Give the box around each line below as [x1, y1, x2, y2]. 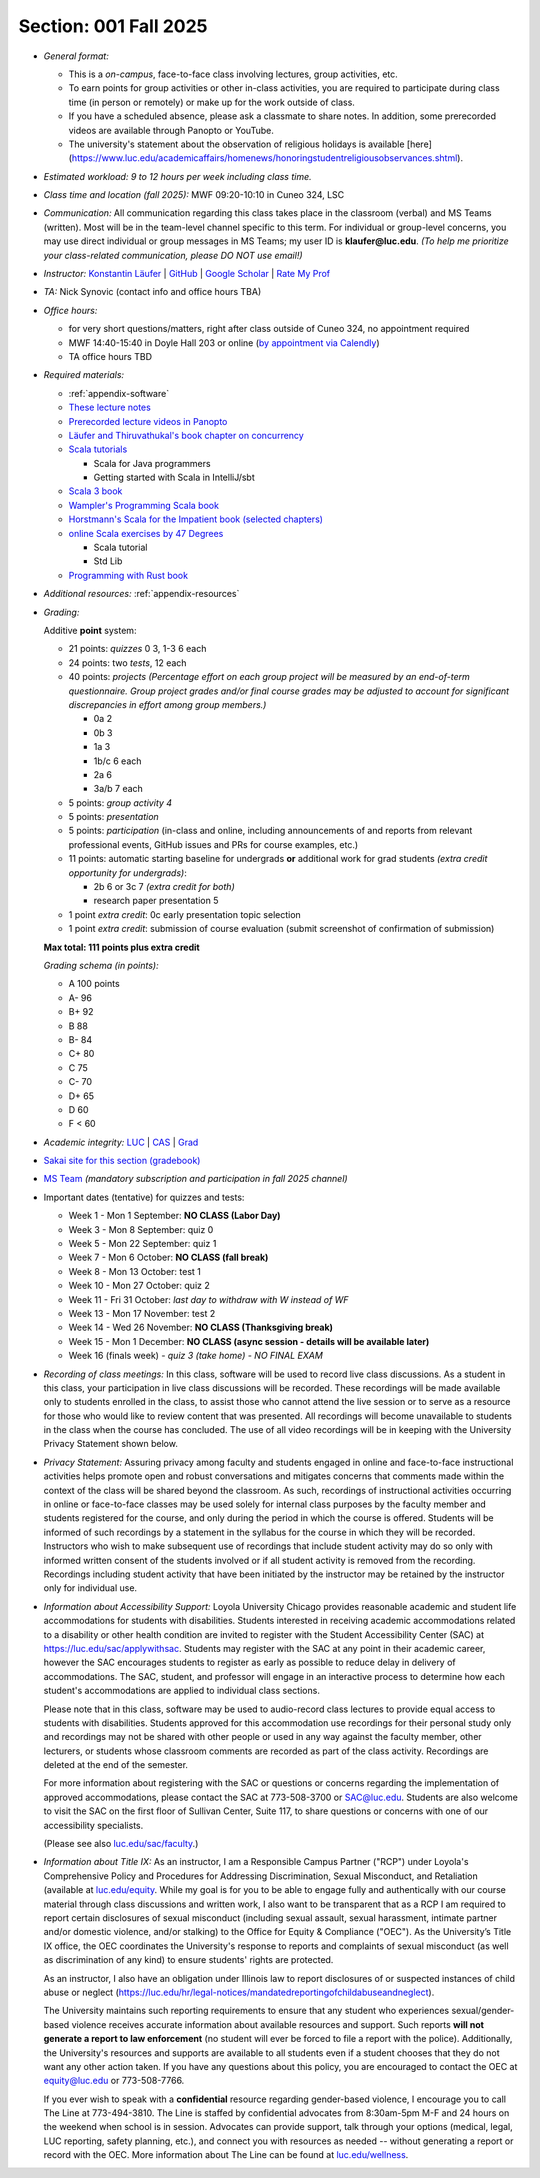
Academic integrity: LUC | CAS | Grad [43, 1136, 199, 1148]
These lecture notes [68, 401, 152, 414]
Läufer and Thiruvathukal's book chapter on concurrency [68, 429, 304, 441]
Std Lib [93, 555, 123, 567]
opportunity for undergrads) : [68, 866, 187, 879]
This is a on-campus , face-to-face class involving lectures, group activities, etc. [68, 68, 399, 80]
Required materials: [43, 369, 125, 381]
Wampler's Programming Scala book [68, 499, 220, 511]
